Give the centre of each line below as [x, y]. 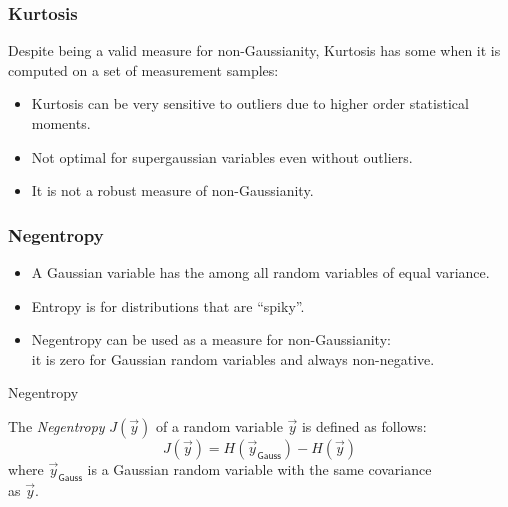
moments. [61, 123]
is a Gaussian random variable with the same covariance [259, 468]
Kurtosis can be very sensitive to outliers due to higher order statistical [250, 103]
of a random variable [219, 425]
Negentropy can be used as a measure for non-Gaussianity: [211, 339]
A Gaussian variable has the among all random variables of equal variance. [260, 272]
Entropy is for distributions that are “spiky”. [168, 305]
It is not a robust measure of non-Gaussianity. [172, 190]
